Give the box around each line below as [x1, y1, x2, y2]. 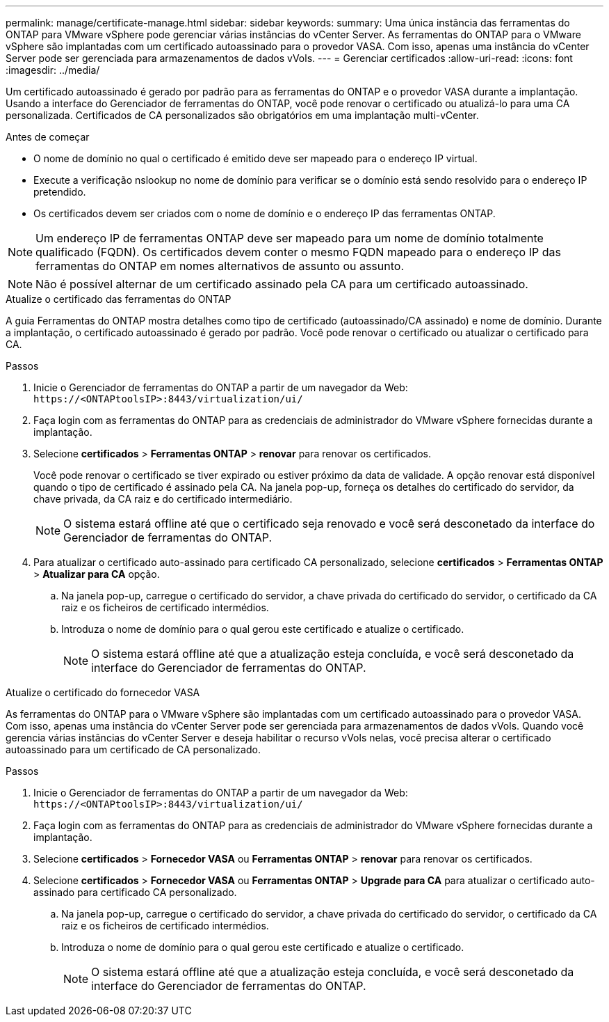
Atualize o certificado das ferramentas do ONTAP [6, 293, 232, 305]
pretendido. [33, 186, 86, 198]
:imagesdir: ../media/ [6, 64, 100, 76]
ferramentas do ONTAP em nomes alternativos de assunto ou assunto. [35, 259, 404, 273]
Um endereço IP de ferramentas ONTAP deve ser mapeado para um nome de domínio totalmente [35, 231, 544, 245]
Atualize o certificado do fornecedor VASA [6, 686, 200, 698]
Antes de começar [6, 131, 90, 143]
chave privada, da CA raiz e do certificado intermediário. [33, 493, 293, 505]
